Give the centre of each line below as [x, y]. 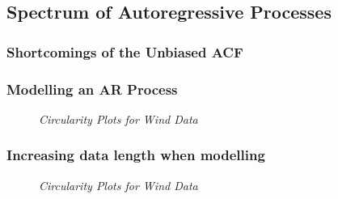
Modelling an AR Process [92, 89]
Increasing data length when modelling [136, 155]
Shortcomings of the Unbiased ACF [125, 51]
